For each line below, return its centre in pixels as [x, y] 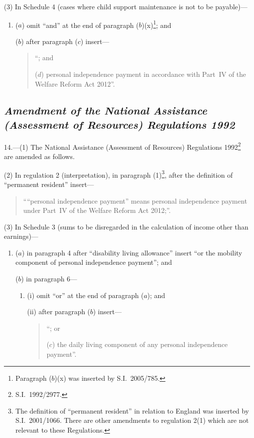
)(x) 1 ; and [156, 24]
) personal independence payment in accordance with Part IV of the [144, 74]
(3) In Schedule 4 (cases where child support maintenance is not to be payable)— [126, 6]
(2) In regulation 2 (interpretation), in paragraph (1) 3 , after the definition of [118, 174]
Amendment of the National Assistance [106, 110]
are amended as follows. [39, 156]
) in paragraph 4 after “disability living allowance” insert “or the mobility [132, 252]
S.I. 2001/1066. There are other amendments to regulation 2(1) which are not [132, 420]
